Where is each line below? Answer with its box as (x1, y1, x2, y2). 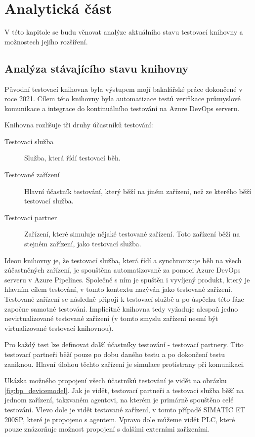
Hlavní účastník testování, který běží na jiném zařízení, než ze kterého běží (24, 186, 252, 196)
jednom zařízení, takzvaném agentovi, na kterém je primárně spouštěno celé (4, 395, 234, 405)
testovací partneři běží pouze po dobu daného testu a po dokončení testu (4, 349, 225, 359)
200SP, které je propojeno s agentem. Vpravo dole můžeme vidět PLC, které (4, 414, 235, 424)
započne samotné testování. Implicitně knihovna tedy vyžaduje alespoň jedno (4, 303, 238, 314)
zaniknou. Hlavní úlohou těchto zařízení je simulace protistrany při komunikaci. (4, 358, 245, 369)
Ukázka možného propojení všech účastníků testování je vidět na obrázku (4, 375, 227, 386)
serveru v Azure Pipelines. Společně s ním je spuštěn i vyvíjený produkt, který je (4, 274, 250, 284)
